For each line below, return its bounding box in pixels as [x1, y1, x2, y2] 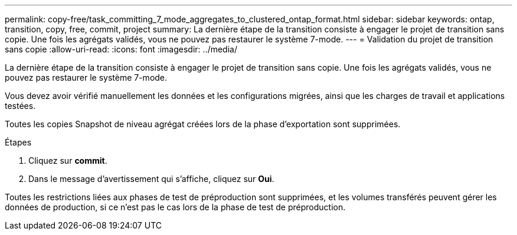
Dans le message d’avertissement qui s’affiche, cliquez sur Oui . [28, 174, 274, 184]
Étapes [5, 137, 32, 147]
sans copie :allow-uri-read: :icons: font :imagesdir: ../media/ [5, 44, 237, 54]
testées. [5, 101, 36, 111]
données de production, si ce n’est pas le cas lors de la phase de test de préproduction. [5, 202, 346, 212]
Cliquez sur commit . [28, 155, 107, 166]
